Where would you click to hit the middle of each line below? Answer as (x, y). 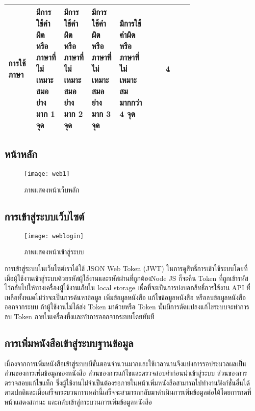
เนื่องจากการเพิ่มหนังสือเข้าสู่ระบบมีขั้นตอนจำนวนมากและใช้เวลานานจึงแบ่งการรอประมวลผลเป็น (126, 363)
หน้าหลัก (21, 154)
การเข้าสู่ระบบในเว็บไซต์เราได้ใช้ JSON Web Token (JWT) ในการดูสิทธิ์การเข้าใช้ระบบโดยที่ (126, 268)
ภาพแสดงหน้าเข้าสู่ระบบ (54, 252)
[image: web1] (47, 174)
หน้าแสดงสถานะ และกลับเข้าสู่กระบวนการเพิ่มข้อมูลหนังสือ (78, 402)
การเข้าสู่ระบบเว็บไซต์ (44, 216)
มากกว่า (131, 102)
